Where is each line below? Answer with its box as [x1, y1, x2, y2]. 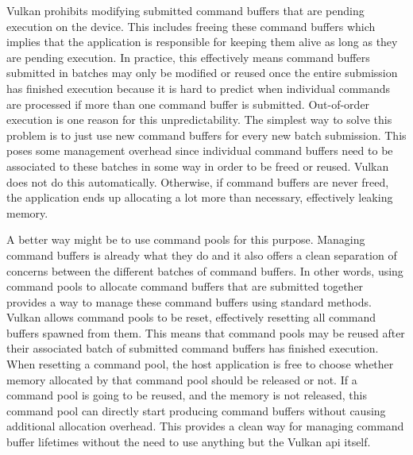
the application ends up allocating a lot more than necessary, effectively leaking [6, 189, 393, 206]
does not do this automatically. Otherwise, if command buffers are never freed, [6, 173, 389, 190]
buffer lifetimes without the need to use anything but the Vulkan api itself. [6, 434, 371, 450]
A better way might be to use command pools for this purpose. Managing [6, 231, 365, 248]
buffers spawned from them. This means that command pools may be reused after [6, 324, 405, 341]
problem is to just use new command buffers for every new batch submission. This [6, 126, 407, 143]
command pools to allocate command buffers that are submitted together [6, 278, 364, 295]
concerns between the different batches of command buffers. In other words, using [6, 262, 403, 279]
